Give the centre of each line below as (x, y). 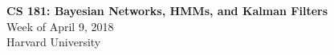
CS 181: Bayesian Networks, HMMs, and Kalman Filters (167, 10)
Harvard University (54, 42)
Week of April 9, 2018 (60, 26)
